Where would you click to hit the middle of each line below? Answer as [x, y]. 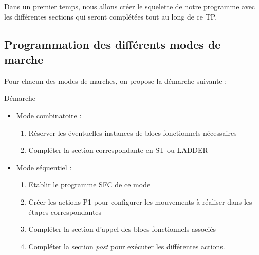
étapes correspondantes [65, 212]
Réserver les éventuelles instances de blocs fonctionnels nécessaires [133, 132]
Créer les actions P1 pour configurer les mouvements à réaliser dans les [140, 201]
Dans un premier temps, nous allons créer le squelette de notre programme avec [130, 6]
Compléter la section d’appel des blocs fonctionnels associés [122, 229]
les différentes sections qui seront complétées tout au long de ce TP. [111, 16]
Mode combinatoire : [49, 115]
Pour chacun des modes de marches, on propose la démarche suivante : [116, 80]
